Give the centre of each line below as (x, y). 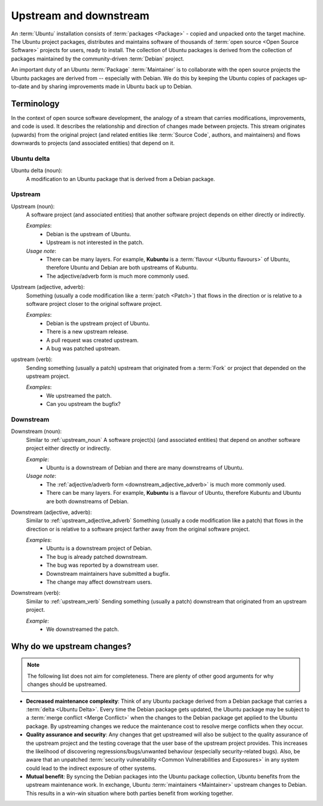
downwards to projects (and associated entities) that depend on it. (93, 143)
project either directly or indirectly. (68, 448)
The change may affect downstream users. (99, 582)
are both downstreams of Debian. (87, 501)
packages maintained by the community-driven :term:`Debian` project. (98, 58)
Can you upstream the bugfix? (83, 404)
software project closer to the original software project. (94, 303)
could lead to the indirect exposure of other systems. (91, 768)
